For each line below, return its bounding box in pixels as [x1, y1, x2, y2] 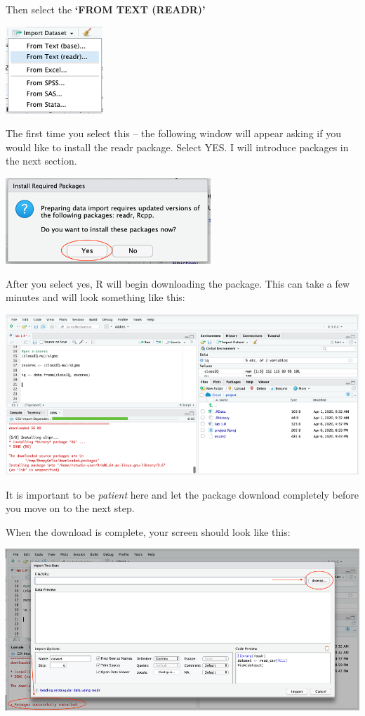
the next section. [6, 153, 77, 168]
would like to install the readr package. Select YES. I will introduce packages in [6, 139, 349, 154]
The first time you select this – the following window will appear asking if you [6, 126, 341, 141]
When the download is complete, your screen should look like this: [6, 524, 291, 539]
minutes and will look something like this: [6, 290, 185, 305]
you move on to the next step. [6, 501, 135, 516]
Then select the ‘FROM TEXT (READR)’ [6, 2, 206, 16]
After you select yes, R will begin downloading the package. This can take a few [6, 276, 350, 290]
